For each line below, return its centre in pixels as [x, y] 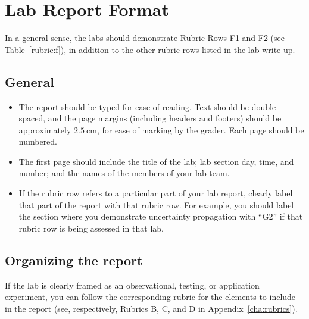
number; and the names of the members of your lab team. [124, 173]
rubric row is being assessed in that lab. [91, 228]
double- [265, 106]
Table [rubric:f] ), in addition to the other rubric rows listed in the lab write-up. [150, 49]
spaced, [32, 118]
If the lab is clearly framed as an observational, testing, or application [132, 285]
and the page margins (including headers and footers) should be [165, 118]
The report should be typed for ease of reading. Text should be [134, 106]
